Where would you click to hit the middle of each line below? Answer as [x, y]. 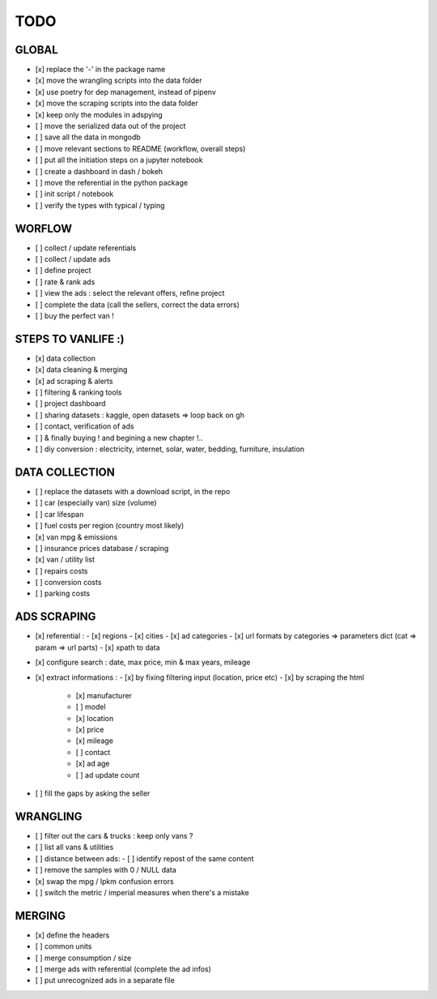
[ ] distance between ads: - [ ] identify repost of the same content [144, 858]
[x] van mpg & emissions [76, 537]
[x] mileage [94, 741]
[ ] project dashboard [70, 403]
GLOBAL [36, 50]
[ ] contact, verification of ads [85, 426]
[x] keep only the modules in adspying [99, 114]
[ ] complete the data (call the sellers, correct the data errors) [138, 305]
